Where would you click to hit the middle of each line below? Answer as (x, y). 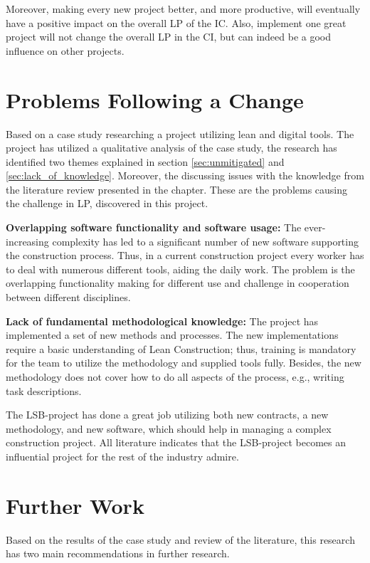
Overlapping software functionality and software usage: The (154, 227)
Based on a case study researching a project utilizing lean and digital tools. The (180, 133)
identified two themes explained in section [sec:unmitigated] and (145, 161)
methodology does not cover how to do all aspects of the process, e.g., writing (175, 377)
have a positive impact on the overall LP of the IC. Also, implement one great (176, 22)
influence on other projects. (65, 50)
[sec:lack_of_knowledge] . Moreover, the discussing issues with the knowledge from (185, 175)
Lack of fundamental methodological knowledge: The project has (162, 321)
